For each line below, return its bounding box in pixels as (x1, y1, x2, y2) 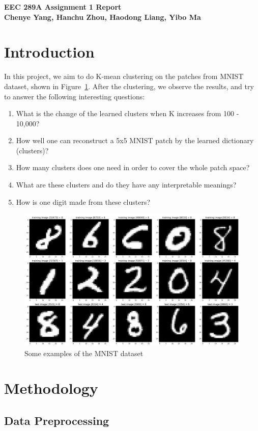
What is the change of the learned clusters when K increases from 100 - (16, 108, 239, 119)
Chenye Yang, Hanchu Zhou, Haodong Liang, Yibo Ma (4, 11, 201, 22)
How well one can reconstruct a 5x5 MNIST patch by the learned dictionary (16, 135, 254, 146)
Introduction (4, 41, 95, 62)
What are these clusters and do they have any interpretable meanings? (16, 179, 237, 190)
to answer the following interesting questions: (4, 91, 145, 101)
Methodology (4, 378, 98, 398)
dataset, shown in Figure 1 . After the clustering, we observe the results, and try (4, 80, 254, 91)
